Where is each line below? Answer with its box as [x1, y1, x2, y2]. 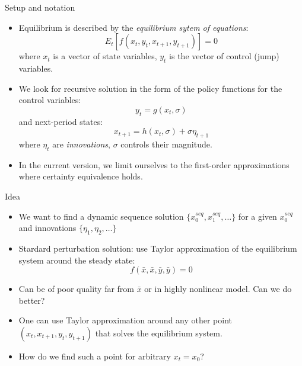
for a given [238, 210, 277, 222]
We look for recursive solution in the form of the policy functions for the [18, 82, 282, 94]
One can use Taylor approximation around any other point [18, 314, 233, 326]
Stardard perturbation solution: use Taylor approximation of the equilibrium [18, 242, 297, 254]
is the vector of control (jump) [169, 50, 279, 62]
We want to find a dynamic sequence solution [18, 210, 184, 222]
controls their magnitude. [120, 137, 212, 150]
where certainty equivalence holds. [18, 170, 143, 182]
